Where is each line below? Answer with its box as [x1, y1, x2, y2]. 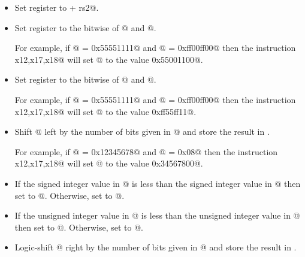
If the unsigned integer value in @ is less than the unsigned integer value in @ [14, 209, 300, 222]
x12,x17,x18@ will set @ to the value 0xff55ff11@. [14, 105, 197, 117]
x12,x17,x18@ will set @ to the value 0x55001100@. [14, 53, 203, 65]
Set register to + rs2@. [14, 1, 99, 13]
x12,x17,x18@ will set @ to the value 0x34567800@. [14, 157, 203, 170]
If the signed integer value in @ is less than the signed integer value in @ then [14, 177, 301, 189]
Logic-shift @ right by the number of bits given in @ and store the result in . [14, 241, 297, 253]
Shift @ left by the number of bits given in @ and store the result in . [14, 125, 270, 138]
